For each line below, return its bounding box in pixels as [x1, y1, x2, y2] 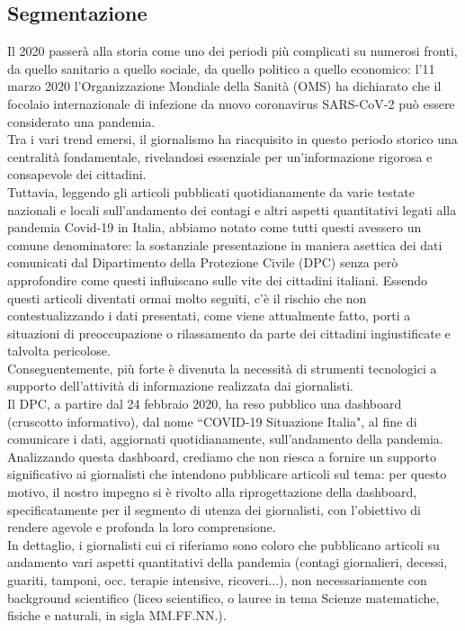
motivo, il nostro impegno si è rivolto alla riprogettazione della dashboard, [7, 482, 417, 501]
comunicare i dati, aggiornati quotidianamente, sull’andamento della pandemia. [7, 429, 443, 448]
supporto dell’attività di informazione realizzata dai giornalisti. [7, 376, 353, 395]
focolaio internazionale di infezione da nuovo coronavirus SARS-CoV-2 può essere [7, 94, 455, 113]
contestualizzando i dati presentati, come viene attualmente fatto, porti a [7, 306, 411, 325]
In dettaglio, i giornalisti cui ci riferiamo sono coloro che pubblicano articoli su [7, 535, 440, 554]
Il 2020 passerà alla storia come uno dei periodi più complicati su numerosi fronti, [7, 41, 458, 60]
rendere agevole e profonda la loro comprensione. [7, 518, 276, 536]
